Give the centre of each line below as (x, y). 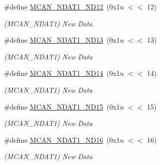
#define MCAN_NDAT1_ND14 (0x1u (64, 73)
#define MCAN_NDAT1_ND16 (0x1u (64, 139)
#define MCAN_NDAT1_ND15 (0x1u (64, 106)
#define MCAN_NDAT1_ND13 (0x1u (64, 40)
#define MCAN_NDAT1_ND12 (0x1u (64, 6)
